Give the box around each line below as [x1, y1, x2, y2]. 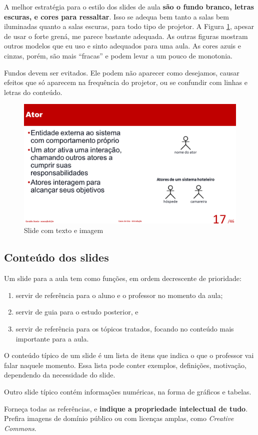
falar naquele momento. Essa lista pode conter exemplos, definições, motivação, [4, 359, 246, 370]
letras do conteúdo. [4, 86, 62, 97]
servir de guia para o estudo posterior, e [15, 306, 138, 317]
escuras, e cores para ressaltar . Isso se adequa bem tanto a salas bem [4, 11, 229, 21]
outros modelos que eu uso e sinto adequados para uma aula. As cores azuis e [4, 40, 241, 51]
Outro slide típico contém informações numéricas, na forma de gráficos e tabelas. [4, 386, 251, 396]
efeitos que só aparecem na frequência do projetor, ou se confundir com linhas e [4, 77, 247, 87]
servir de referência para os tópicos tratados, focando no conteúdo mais [15, 323, 234, 334]
